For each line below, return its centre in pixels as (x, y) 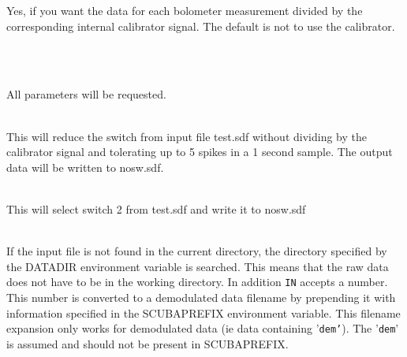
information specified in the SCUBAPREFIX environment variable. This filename (203, 312)
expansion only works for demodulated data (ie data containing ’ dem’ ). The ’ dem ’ (203, 328)
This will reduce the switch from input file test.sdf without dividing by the (187, 136)
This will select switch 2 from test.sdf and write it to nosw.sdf (156, 208)
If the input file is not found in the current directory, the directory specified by (197, 251)
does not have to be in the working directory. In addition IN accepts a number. (197, 282)
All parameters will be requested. (86, 94)
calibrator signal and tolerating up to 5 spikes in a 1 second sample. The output (200, 152)
